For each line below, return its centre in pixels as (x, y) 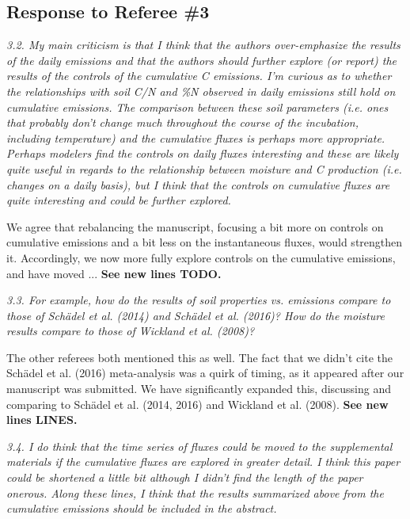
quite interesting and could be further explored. (119, 200)
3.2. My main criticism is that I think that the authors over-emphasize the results (203, 45)
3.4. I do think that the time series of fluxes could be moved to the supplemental (199, 446)
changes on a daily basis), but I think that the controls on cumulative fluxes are (198, 184)
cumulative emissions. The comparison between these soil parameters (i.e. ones (197, 107)
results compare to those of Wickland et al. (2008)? (131, 331)
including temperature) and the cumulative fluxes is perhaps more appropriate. (196, 137)
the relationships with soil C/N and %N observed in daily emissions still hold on (201, 91)
